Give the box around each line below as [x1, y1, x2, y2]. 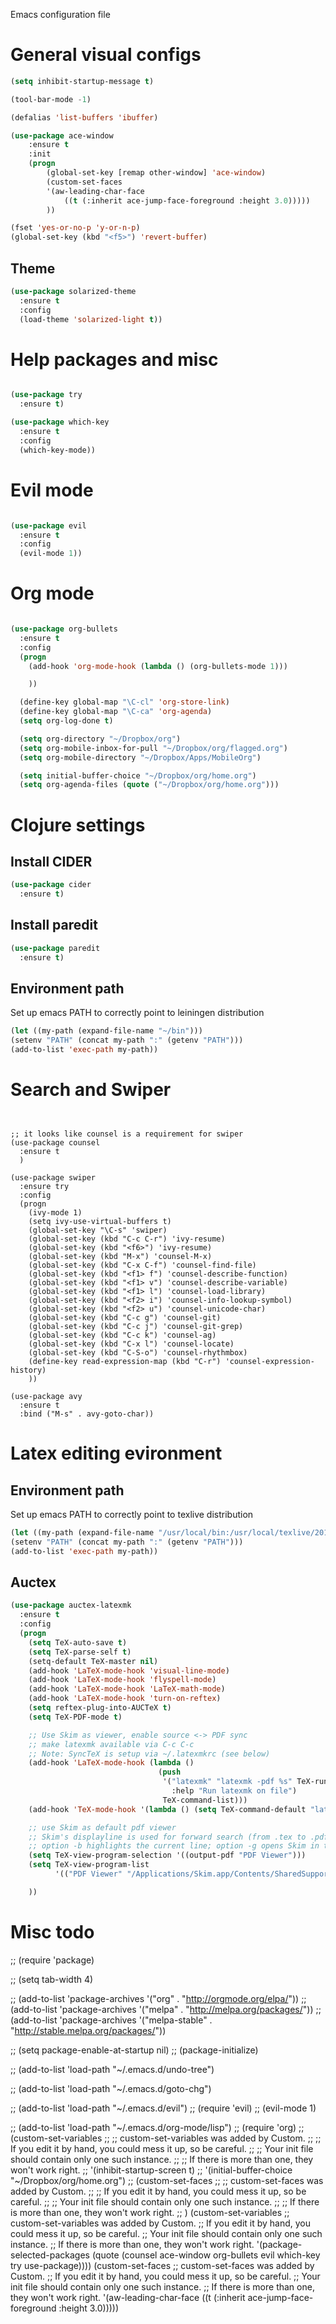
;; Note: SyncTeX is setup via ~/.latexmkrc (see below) [28, 1749, 271, 1759]
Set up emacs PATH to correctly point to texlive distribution [10, 1509, 254, 1520]
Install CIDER [10, 853, 93, 870]
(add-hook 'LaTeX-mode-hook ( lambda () [28, 1758, 195, 1768]
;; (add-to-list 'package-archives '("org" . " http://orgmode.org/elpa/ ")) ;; [10, 1992, 307, 2004]
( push [158, 1767, 182, 1778]
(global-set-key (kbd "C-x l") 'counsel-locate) [28, 1339, 235, 1349]
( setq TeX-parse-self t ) [28, 1647, 132, 1657]
